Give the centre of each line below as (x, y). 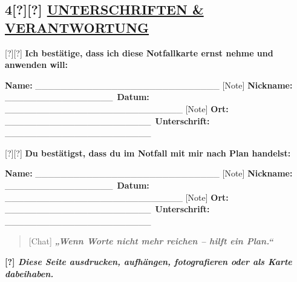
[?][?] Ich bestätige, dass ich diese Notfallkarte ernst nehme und (139, 52)
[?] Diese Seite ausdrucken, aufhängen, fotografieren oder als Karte (148, 261)
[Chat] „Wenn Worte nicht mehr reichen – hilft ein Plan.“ (151, 241)
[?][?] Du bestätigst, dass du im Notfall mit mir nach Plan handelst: (148, 153)
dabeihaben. (29, 273)
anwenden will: (36, 65)
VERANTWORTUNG (77, 27)
